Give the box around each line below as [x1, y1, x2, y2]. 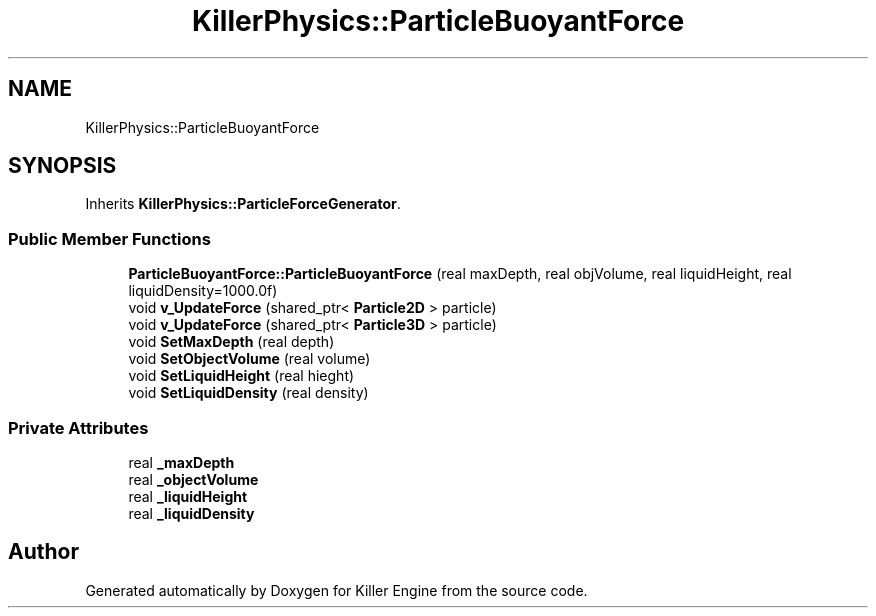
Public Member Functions [8, 228, 211, 249]
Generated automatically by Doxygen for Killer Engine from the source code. [85, 581, 588, 599]
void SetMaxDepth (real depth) [128, 333, 335, 351]
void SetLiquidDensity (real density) [128, 384, 369, 402]
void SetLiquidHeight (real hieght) [128, 367, 355, 385]
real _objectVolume [128, 470, 259, 488]
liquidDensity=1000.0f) [128, 282, 278, 300]
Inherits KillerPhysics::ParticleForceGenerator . [85, 195, 401, 213]
